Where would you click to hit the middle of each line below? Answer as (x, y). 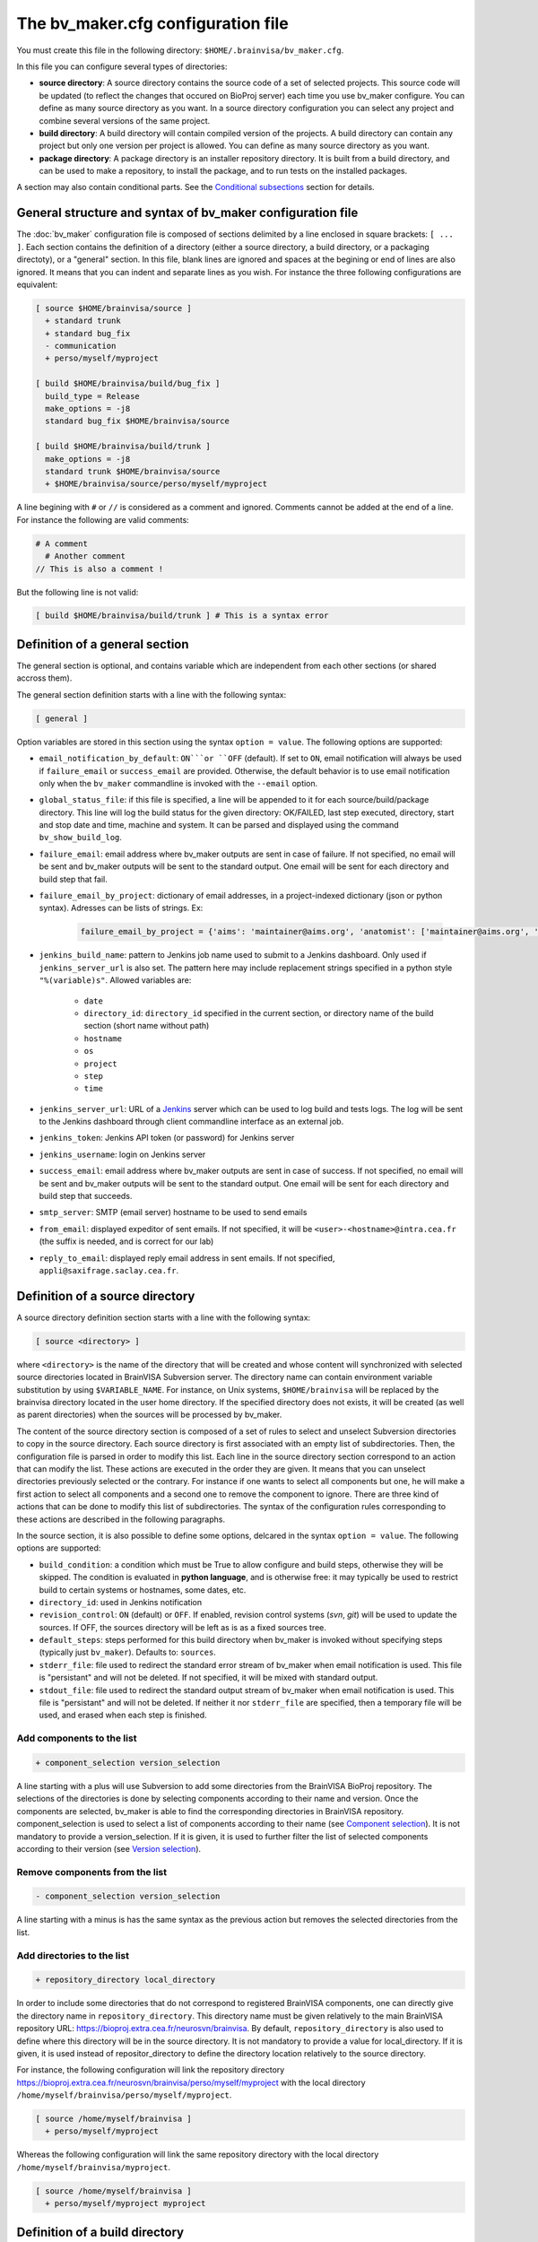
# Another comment (85, 556)
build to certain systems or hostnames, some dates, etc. (143, 1590)
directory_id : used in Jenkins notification (121, 1602)
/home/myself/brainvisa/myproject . (93, 2167)
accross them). (44, 678)
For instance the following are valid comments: (103, 519)
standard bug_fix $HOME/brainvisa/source (138, 421)
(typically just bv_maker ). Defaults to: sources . (128, 1652)
